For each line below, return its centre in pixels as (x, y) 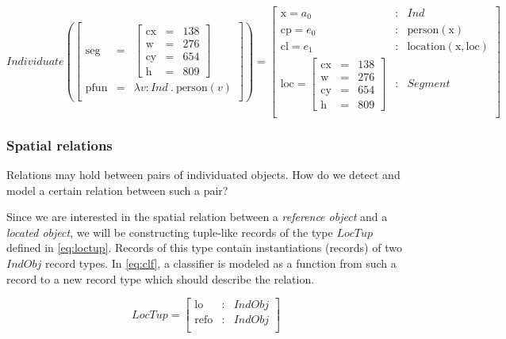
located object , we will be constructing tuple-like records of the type (170, 232)
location (426, 46)
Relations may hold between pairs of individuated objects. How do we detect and (203, 174)
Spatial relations (59, 145)
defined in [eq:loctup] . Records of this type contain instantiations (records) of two (204, 248)
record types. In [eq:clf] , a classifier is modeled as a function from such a (221, 263)
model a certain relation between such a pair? (117, 190)
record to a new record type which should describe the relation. (161, 278)
